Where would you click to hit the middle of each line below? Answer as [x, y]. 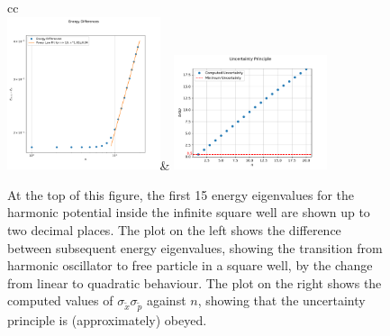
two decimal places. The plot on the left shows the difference [174, 229]
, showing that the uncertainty [281, 300]
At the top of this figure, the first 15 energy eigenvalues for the [181, 194]
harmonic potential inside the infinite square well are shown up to [189, 212]
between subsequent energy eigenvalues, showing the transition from [195, 247]
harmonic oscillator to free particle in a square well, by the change [190, 265]
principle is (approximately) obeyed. [107, 320]
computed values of [60, 300]
